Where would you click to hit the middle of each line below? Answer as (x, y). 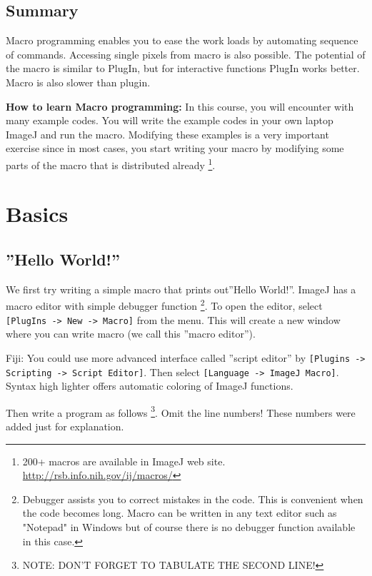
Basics (37, 214)
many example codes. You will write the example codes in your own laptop (170, 120)
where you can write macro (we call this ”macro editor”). (131, 334)
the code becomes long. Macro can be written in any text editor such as (180, 513)
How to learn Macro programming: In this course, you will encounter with (180, 106)
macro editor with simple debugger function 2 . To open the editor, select (164, 305)
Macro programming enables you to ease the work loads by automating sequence (182, 40)
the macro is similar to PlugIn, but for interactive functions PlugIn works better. (183, 68)
